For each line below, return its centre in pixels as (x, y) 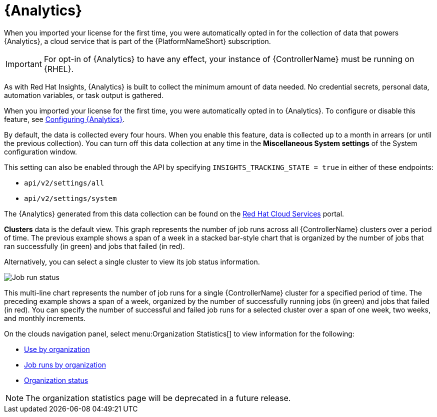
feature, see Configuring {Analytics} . (64, 119)
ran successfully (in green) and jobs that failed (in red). (94, 246)
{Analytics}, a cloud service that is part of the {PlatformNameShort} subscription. (137, 41)
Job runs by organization (65, 364)
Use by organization (57, 349)
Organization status (56, 380)
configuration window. (41, 151)
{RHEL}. (59, 69)
